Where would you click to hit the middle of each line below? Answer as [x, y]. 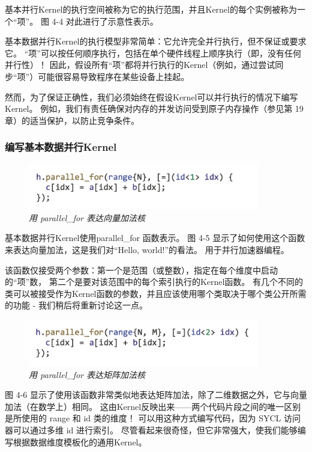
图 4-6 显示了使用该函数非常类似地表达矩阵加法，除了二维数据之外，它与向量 [156, 395]
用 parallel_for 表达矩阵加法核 [87, 374]
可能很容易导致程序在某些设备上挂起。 [114, 76]
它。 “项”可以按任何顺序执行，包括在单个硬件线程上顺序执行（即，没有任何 [153, 53]
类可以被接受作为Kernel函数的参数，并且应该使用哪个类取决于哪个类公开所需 [156, 293]
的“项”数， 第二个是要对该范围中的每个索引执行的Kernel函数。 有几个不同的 [154, 282]
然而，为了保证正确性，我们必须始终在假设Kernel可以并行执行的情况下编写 [151, 96]
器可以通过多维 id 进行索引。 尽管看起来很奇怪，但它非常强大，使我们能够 [151, 430]
